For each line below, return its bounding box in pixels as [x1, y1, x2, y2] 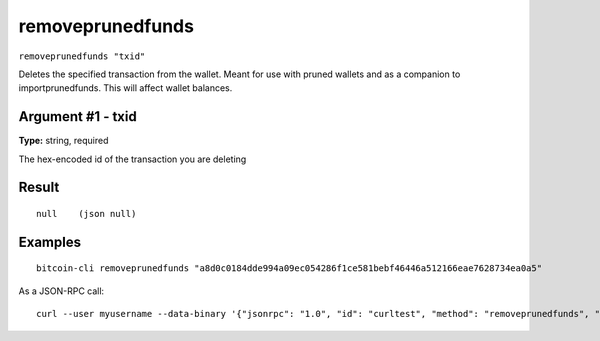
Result [18, 179, 60, 196]
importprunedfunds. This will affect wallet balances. [18, 82, 233, 94]
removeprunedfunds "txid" [18, 50, 146, 62]
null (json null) [36, 208, 137, 220]
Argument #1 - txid [18, 108, 137, 125]
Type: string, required [18, 135, 109, 147]
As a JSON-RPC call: [18, 285, 105, 297]
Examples [18, 233, 82, 250]
